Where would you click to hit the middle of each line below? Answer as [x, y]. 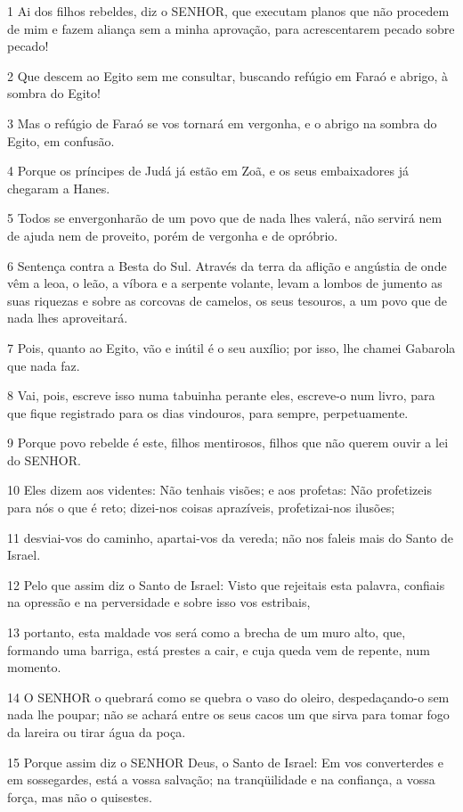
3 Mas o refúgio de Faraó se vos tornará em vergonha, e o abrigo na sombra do [222, 123]
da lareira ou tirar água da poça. [97, 732]
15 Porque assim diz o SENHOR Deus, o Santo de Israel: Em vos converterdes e [225, 762]
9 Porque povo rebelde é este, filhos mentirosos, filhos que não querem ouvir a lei [228, 443]
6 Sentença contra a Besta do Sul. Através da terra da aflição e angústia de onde [227, 265]
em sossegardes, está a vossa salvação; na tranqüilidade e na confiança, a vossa [221, 779]
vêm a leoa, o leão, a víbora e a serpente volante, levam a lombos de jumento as [225, 283]
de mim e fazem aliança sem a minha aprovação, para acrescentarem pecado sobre [231, 28]
